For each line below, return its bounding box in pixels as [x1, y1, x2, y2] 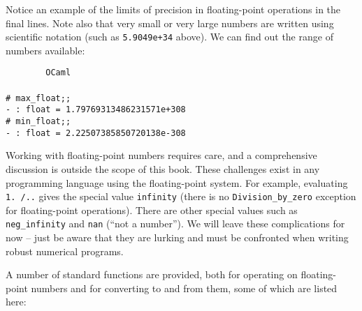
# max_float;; [6, 93, 71, 103]
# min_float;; [6, 116, 71, 126]
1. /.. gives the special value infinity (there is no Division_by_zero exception [6, 189, 356, 204]
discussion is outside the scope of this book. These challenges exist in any [6, 161, 320, 176]
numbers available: [6, 43, 85, 57]
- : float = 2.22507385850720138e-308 [6, 128, 186, 138]
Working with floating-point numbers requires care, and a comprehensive [6, 148, 317, 162]
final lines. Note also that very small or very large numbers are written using [6, 15, 334, 30]
